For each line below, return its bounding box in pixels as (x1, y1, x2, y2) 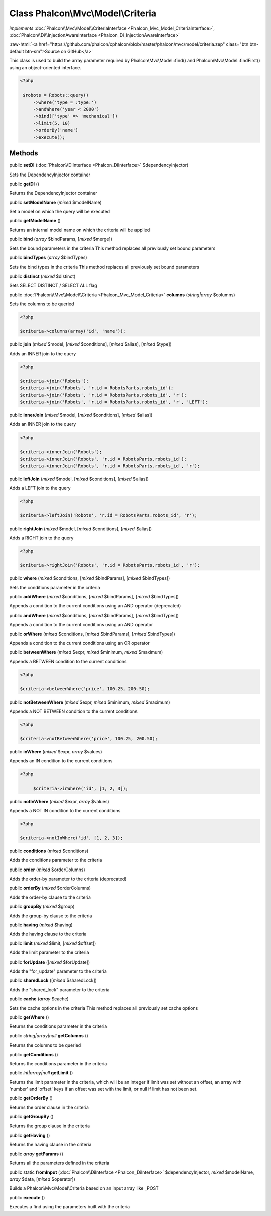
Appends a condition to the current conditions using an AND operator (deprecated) (9, 603, 181, 609)
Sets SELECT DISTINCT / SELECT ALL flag (9, 282, 97, 289)
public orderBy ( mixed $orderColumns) (9, 885, 91, 891)
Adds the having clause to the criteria (9, 931, 87, 937)
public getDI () (9, 181, 40, 187)
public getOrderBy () (9, 1095, 53, 1101)
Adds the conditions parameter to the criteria (9, 857, 102, 863)
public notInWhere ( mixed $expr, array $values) (9, 798, 110, 804)
